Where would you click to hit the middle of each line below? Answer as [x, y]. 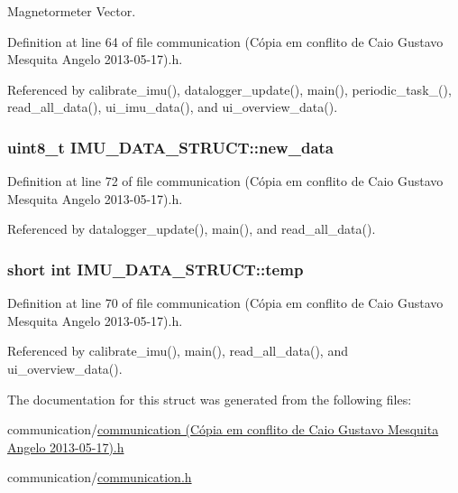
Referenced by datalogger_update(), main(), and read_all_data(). [192, 229]
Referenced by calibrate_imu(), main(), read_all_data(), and [178, 351]
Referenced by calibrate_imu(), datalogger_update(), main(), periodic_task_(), [229, 89]
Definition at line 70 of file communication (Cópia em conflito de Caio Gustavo [225, 303]
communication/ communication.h [100, 477]
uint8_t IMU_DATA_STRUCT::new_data [170, 147]
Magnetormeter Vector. [72, 11]
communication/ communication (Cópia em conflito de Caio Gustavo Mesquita [223, 429]
